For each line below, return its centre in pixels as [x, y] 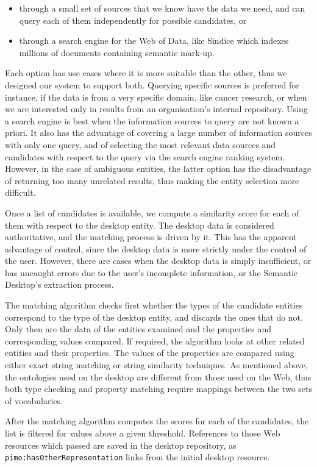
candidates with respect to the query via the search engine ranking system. [145, 156]
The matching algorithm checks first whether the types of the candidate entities [154, 305]
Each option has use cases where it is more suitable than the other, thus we [146, 73]
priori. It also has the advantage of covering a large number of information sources [158, 133]
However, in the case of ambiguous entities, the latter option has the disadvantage [158, 169]
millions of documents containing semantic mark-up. [117, 52]
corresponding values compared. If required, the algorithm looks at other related [155, 340]
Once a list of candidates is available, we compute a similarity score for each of [152, 212]
